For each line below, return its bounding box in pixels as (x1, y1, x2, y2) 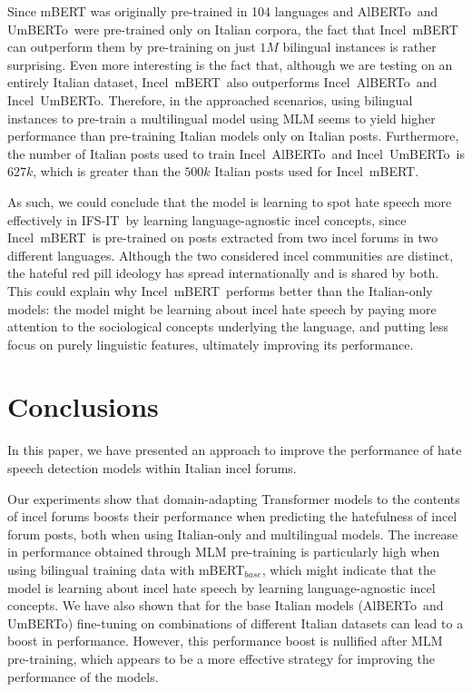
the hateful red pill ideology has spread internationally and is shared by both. (7, 263, 439, 282)
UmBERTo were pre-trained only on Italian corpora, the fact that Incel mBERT (7, 19, 458, 38)
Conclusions (7, 388, 159, 425)
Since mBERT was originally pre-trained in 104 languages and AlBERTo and (7, 2, 438, 20)
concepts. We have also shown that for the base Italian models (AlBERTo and (7, 596, 444, 615)
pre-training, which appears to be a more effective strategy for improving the (7, 648, 435, 667)
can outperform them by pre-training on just (7, 37, 256, 56)
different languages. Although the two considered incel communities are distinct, (7, 245, 454, 264)
